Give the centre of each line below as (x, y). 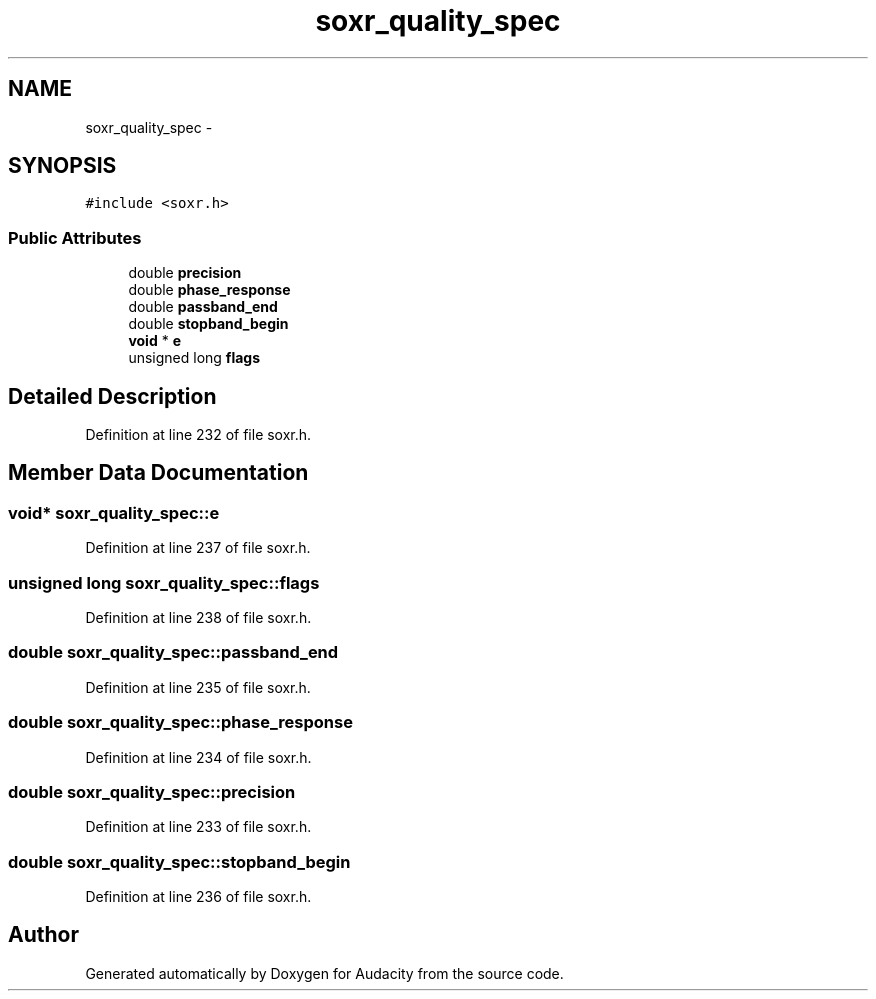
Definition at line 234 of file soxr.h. (198, 757)
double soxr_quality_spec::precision (152, 791)
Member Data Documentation (158, 473)
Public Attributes (75, 237)
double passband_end (203, 307)
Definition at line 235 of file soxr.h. (198, 687)
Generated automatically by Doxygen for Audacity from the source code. (324, 973)
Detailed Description (112, 396)
